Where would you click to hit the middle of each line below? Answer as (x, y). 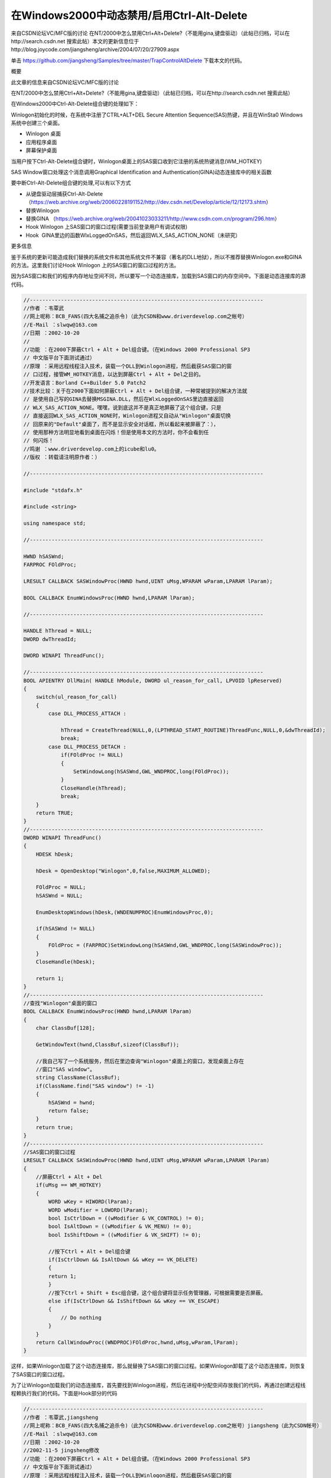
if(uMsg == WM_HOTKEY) (69, 1185)
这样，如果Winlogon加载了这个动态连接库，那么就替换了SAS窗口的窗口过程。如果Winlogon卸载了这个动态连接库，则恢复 (158, 1366)
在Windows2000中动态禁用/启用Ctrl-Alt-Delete (129, 15)
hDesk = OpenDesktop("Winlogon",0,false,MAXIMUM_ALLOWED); (123, 871)
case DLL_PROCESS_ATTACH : (87, 714)
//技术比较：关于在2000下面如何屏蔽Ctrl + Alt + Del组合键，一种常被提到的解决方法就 (135, 391)
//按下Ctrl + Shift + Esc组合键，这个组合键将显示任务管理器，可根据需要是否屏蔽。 (157, 1293)
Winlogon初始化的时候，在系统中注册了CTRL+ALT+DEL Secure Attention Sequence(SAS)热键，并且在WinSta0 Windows (157, 115)
